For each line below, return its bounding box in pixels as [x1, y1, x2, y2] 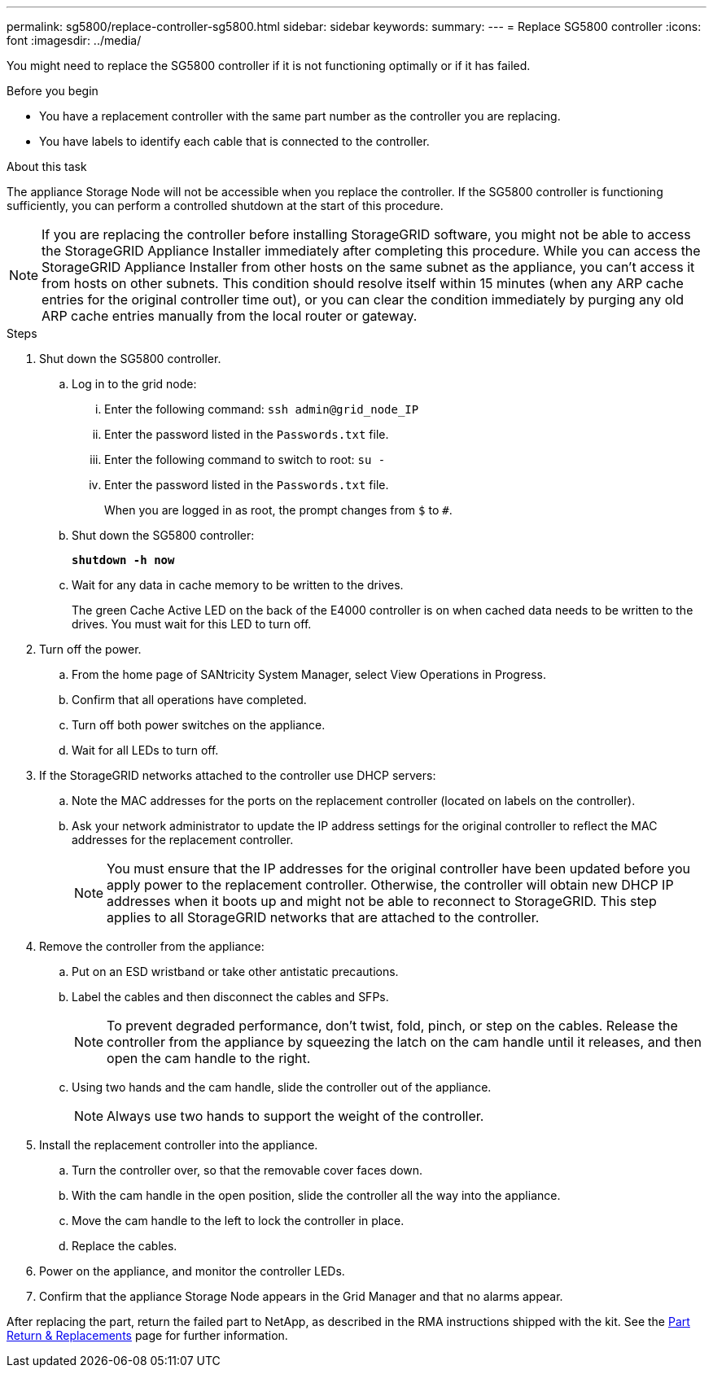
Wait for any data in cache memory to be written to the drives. [72, 578, 404, 592]
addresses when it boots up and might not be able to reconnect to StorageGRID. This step [107, 893, 657, 909]
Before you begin [7, 84, 98, 98]
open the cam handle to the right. [107, 1050, 311, 1066]
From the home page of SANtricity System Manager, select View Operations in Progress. [72, 667, 546, 681]
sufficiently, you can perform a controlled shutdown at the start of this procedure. [7, 199, 444, 212]
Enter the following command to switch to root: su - [104, 453, 386, 466]
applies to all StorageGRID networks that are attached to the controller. [107, 909, 540, 925]
